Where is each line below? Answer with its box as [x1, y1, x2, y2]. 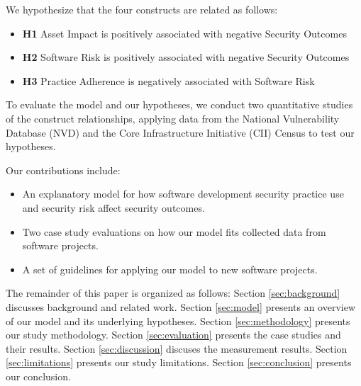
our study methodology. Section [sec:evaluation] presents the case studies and [6, 327, 341, 342]
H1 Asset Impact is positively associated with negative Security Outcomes [22, 25, 347, 40]
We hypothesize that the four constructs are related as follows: [6, 2, 278, 16]
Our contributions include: [6, 162, 121, 177]
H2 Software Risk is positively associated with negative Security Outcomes [22, 50, 350, 64]
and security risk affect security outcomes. [22, 200, 205, 215]
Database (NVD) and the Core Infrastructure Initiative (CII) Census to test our [6, 125, 355, 140]
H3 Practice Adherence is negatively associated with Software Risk [22, 73, 315, 88]
